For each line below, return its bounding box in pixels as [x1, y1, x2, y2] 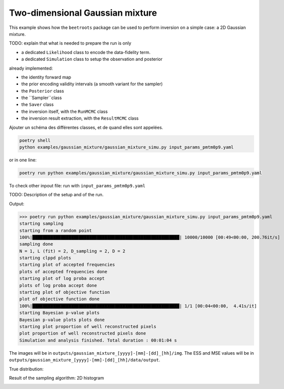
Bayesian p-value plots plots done [19, 317, 105, 322]
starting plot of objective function [19, 289, 110, 295]
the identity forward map [21, 74, 71, 80]
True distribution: [9, 366, 44, 372]
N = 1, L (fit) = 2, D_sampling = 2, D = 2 [19, 248, 126, 254]
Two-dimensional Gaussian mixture [9, 7, 157, 18]
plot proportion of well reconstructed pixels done [19, 331, 146, 336]
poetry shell [19, 137, 51, 143]
